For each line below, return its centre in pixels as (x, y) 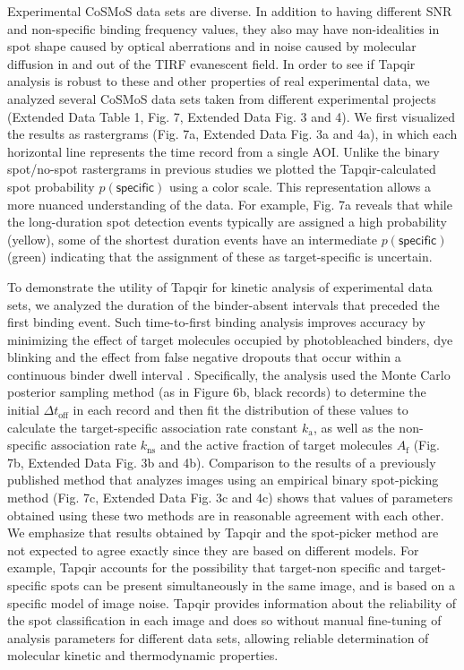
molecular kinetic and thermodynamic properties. (143, 655)
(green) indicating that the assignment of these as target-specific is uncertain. (220, 257)
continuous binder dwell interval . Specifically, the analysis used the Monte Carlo (229, 374)
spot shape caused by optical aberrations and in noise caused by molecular (212, 46)
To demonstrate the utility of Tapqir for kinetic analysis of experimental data (220, 286)
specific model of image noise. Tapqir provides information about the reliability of (232, 602)
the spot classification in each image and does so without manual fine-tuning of (224, 620)
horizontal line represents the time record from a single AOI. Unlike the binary (223, 151)
